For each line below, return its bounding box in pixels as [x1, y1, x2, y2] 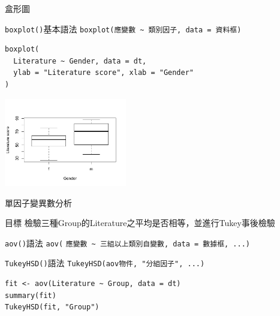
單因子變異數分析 [5, 196, 72, 209]
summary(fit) [5, 291, 56, 300]
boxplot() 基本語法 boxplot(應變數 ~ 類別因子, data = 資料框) [5, 22, 242, 35]
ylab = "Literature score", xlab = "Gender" [13, 68, 194, 77]
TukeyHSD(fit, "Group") [5, 303, 100, 312]
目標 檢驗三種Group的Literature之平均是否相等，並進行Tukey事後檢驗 [5, 216, 275, 229]
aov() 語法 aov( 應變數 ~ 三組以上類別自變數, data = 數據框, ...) [5, 236, 250, 249]
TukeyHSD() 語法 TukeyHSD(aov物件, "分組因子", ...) [5, 257, 205, 269]
